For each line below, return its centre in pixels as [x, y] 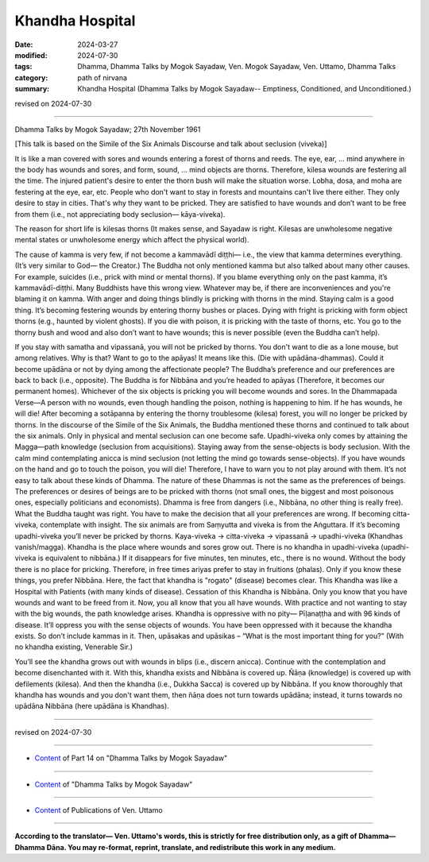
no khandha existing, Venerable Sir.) [74, 647]
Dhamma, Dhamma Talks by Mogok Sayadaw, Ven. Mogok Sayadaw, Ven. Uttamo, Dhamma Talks [237, 67]
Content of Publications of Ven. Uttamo [99, 810]
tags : [23, 67]
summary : [32, 89]
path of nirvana [102, 77]
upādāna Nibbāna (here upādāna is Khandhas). [92, 706]
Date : [24, 44]
